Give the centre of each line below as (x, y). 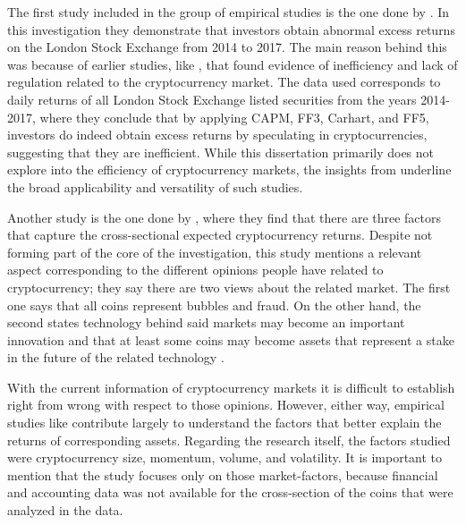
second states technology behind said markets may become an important (206, 322)
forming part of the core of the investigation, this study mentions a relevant (215, 252)
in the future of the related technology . (116, 357)
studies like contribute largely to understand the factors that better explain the (225, 423)
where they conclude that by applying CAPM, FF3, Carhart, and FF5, (234, 117)
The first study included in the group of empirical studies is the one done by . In (229, 12)
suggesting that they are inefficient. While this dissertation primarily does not (221, 152)
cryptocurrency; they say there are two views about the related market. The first (229, 287)
